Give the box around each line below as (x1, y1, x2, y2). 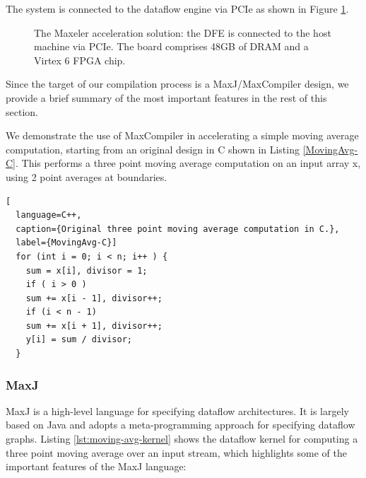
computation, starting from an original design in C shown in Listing (6, 141, 300, 156)
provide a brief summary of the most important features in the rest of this (6, 90, 327, 105)
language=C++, (16, 210, 82, 221)
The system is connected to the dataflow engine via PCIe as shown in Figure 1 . (6, 1, 349, 16)
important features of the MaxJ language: (6, 459, 187, 474)
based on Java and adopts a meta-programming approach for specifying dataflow (6, 417, 355, 432)
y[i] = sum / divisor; (25, 334, 132, 345)
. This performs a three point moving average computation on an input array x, (16, 156, 361, 170)
